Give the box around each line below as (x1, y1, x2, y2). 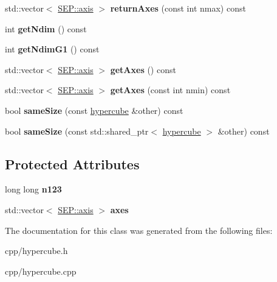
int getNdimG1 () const (5, 43, 100, 55)
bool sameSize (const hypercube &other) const (5, 104, 183, 116)
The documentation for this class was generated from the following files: (5, 224, 273, 236)
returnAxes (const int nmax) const (110, 2, 246, 14)
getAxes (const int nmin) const (110, 83, 231, 96)
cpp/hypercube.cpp (5, 264, 77, 277)
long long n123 (5, 183, 62, 196)
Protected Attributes (5, 154, 140, 173)
